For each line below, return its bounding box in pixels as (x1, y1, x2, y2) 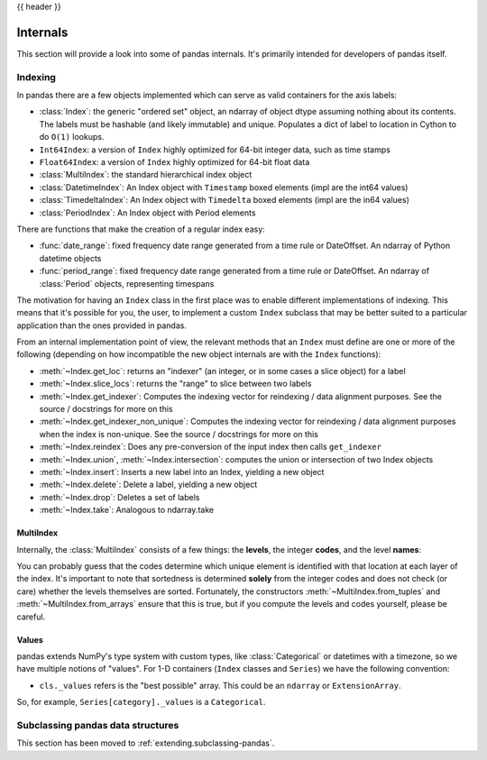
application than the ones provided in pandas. (16, 320, 187, 331)
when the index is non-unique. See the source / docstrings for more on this (39, 428, 319, 439)
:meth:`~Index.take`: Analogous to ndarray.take (39, 505, 215, 516)
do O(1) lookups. (39, 132, 105, 142)
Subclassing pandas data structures (16, 719, 179, 731)
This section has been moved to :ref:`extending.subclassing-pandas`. (16, 737, 275, 748)
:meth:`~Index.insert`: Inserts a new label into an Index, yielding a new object (39, 466, 325, 477)
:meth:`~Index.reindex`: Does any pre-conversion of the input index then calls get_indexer (39, 442, 382, 453)
